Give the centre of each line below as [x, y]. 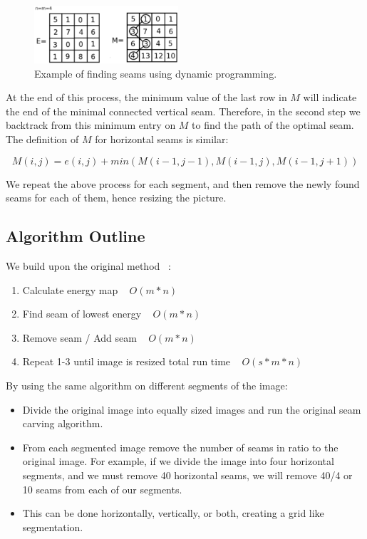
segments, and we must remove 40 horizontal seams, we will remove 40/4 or [187, 475]
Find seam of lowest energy [82, 314]
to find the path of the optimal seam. [273, 125]
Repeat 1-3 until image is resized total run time [126, 361]
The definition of [42, 139]
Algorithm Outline [76, 236]
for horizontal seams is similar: [162, 139]
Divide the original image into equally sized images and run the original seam [192, 409]
